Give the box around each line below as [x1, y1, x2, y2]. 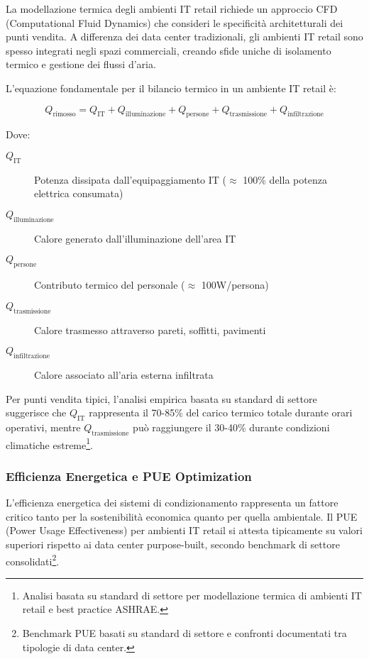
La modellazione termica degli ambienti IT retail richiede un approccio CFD [6, 1, 338, 16]
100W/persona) [201, 277, 269, 292]
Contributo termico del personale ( [34, 277, 185, 292]
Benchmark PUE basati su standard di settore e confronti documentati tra [22, 625, 347, 640]
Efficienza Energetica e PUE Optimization [6, 467, 252, 484]
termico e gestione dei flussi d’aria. [6, 57, 156, 72]
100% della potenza [243, 172, 327, 187]
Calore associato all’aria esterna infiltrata [34, 367, 214, 382]
